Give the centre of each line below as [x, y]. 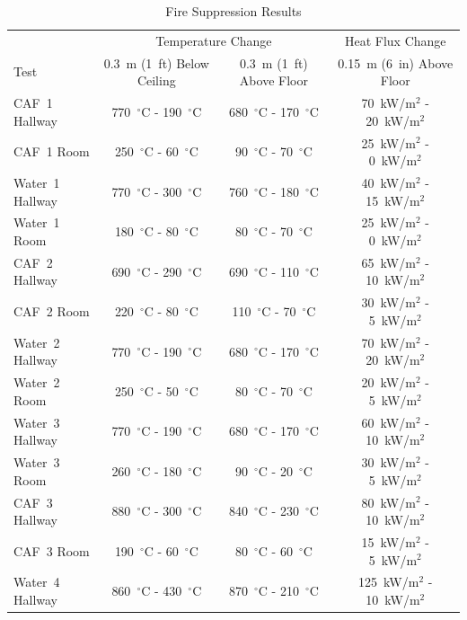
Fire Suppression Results [233, 11]
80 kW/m [388, 502]
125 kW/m [389, 582]
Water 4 [37, 582]
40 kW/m [388, 182]
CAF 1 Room [52, 151]
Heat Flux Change [395, 40]
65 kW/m [388, 262]
